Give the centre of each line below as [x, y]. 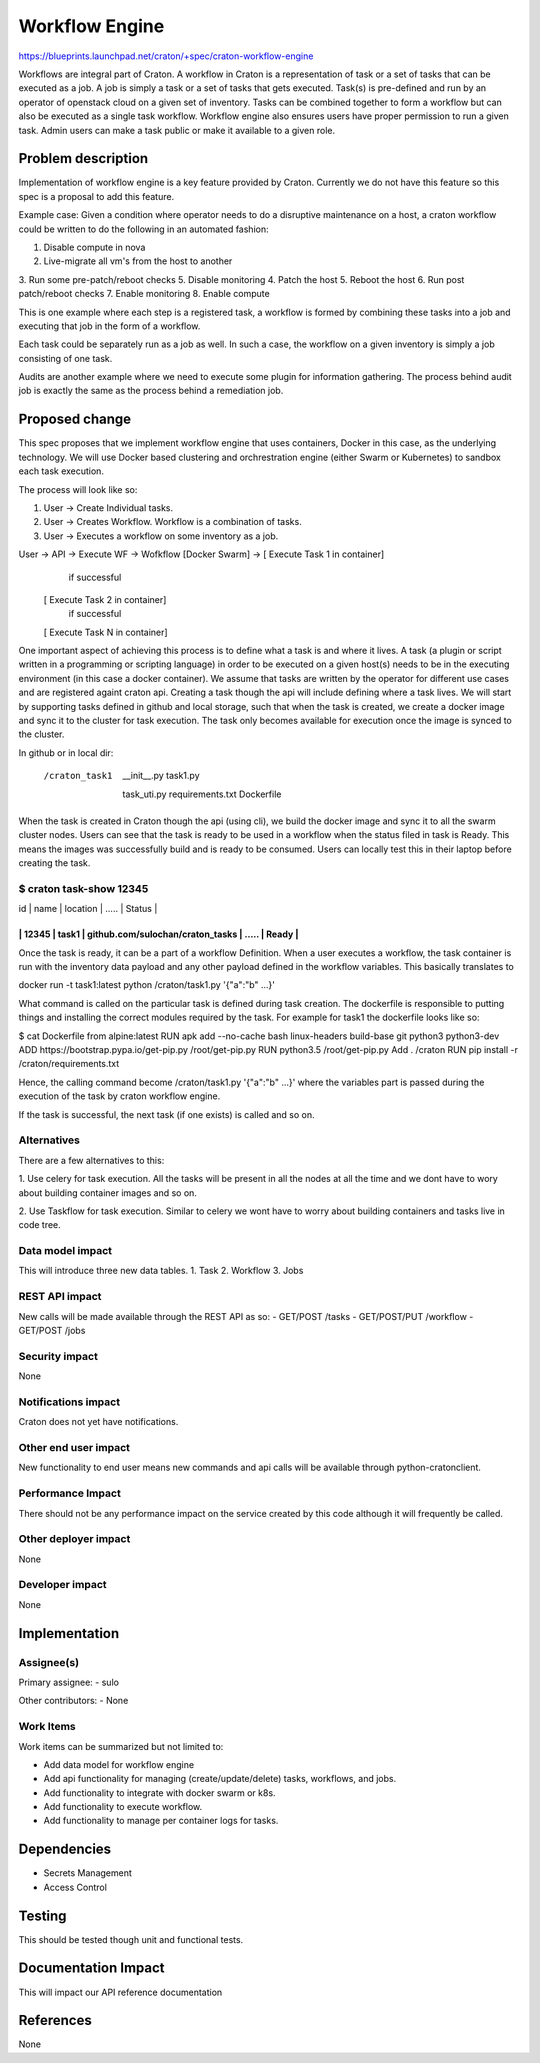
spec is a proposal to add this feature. [96, 196]
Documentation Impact [91, 1968]
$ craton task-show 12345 [83, 888]
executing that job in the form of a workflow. [109, 326]
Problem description [83, 158]
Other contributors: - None [73, 1701]
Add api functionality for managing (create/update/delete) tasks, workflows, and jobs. [220, 1779]
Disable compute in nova [94, 247]
